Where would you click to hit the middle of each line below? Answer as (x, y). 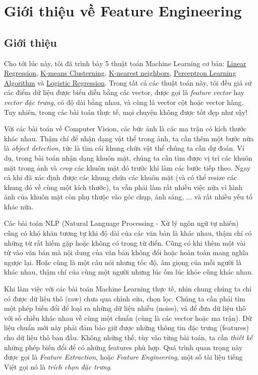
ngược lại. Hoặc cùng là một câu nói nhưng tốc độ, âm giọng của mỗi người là (123, 262)
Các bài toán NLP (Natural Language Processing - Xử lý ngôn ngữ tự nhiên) (121, 223)
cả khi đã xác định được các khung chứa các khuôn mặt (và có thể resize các (121, 177)
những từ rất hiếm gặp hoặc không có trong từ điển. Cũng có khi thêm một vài (125, 242)
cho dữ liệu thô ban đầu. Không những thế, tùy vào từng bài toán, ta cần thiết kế (129, 337)
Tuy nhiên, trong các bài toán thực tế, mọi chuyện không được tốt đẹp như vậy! (126, 112)
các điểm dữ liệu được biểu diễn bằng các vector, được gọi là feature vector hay (124, 92)
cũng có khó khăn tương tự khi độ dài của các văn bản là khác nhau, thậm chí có (128, 233)
